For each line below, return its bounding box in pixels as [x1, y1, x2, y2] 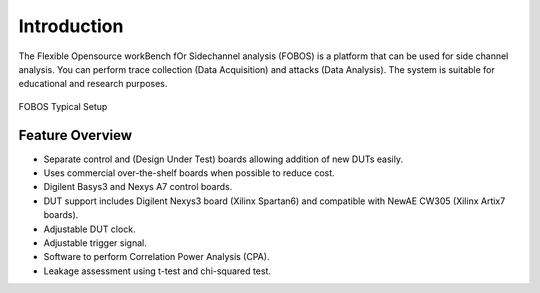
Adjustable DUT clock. [43, 223, 136, 235]
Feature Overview [18, 126, 133, 144]
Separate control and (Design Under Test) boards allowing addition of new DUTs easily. [43, 153, 404, 165]
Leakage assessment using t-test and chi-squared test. [43, 265, 272, 277]
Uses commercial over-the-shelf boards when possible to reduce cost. [43, 167, 335, 179]
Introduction [18, 15, 124, 37]
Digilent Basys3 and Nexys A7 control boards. [43, 181, 233, 193]
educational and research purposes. [18, 78, 168, 90]
